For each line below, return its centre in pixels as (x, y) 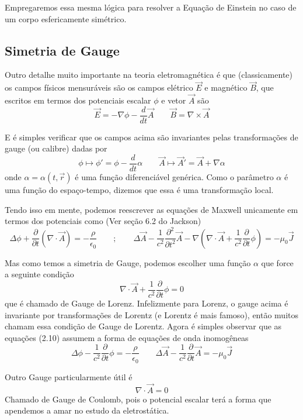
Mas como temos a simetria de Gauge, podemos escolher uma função (128, 262)
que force (277, 262)
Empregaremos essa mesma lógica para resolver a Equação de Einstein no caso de (151, 7)
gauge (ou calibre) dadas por (56, 148)
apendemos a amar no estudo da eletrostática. (87, 410)
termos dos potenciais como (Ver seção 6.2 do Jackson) (103, 221)
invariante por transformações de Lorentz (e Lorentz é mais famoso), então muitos (152, 314)
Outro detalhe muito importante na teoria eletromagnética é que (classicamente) (149, 75)
